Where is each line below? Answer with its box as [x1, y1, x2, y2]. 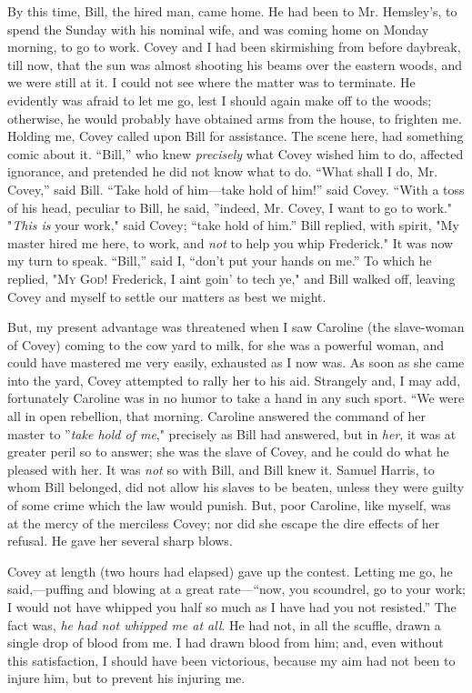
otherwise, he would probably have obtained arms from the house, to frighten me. [7, 108, 462, 127]
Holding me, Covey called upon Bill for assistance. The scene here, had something [7, 126, 464, 146]
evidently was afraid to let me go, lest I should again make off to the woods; [7, 90, 432, 109]
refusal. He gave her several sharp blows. [7, 531, 233, 550]
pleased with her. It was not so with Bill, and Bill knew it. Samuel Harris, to [7, 459, 435, 478]
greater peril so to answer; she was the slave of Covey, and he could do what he [7, 442, 449, 461]
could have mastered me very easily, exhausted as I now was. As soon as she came [7, 353, 465, 372]
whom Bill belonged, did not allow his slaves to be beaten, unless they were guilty [7, 477, 465, 497]
